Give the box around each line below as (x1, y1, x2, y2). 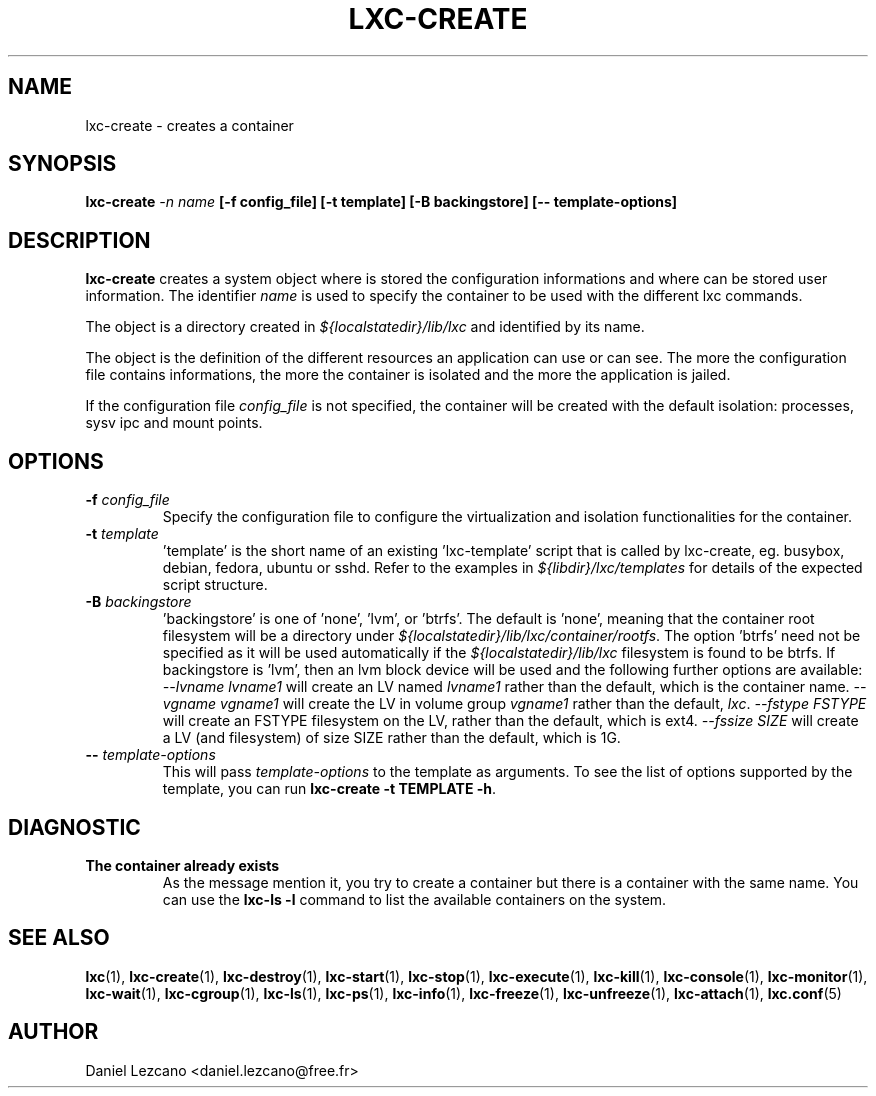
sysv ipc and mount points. (85, 414, 263, 432)
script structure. (162, 576, 268, 594)
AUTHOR (8, 1019, 99, 1045)
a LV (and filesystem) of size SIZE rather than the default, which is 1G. (162, 729, 621, 747)
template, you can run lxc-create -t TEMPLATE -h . (162, 780, 497, 798)
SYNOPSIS (8, 151, 117, 177)
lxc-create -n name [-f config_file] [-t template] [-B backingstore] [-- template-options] (85, 193, 678, 211)
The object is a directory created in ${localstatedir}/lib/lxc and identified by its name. (85, 318, 645, 336)
